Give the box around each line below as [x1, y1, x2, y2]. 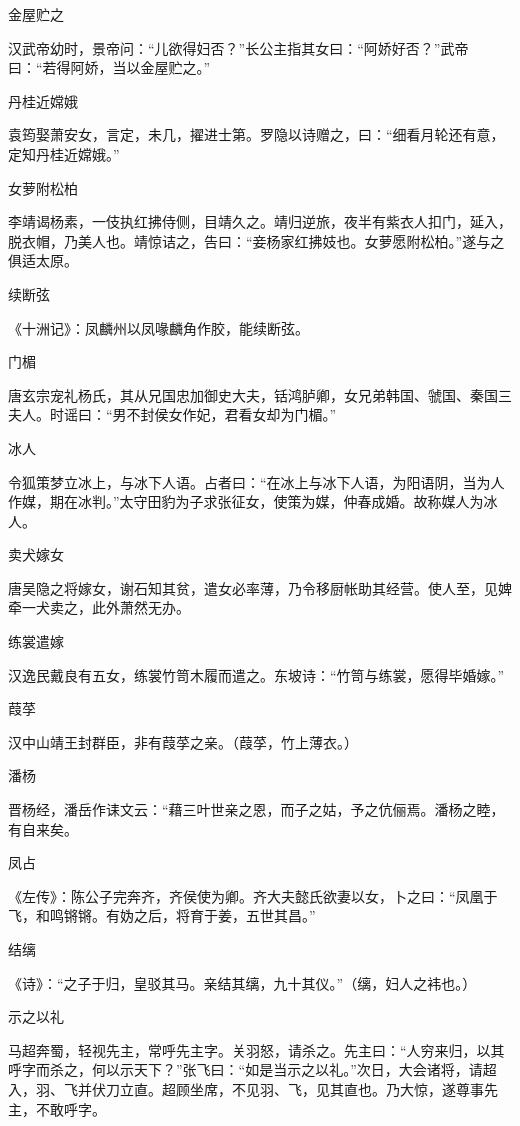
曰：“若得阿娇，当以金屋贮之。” [8, 57, 211, 78]
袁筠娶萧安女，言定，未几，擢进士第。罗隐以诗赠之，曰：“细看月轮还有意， [8, 124, 505, 145]
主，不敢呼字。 [8, 1098, 106, 1119]
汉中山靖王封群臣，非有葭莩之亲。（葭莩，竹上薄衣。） [8, 731, 358, 752]
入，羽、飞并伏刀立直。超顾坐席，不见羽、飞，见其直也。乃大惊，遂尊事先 [8, 1078, 498, 1099]
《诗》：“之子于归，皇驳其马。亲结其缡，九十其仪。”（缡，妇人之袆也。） [8, 972, 477, 993]
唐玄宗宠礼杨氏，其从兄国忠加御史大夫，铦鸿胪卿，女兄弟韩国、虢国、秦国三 [8, 384, 512, 405]
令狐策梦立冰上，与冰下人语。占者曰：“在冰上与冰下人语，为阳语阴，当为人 [8, 471, 505, 492]
